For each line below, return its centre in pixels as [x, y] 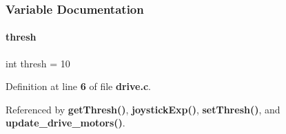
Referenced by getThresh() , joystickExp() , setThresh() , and [143, 109]
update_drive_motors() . [65, 123]
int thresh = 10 [38, 63]
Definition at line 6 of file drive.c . [78, 86]
